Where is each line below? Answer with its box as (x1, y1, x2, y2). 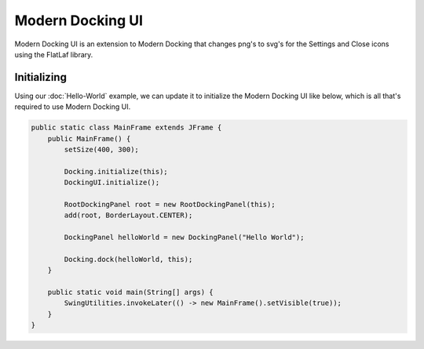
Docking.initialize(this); (64, 167, 168, 176)
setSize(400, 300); (64, 145, 139, 154)
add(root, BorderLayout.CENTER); (64, 211, 193, 220)
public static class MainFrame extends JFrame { (31, 123, 222, 133)
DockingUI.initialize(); (64, 178, 160, 187)
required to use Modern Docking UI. (14, 102, 131, 111)
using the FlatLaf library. (14, 49, 93, 59)
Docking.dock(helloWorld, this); (64, 255, 193, 264)
